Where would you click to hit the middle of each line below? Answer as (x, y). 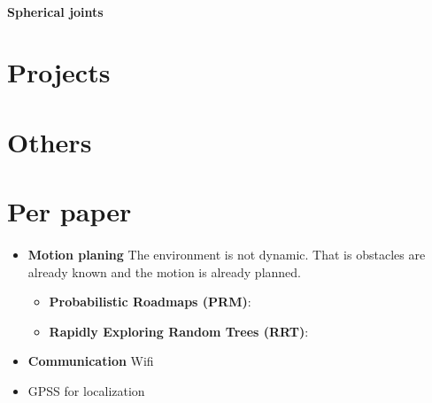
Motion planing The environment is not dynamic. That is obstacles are (227, 254)
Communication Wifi (91, 361)
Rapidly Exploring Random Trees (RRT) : (179, 331)
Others (50, 141)
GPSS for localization (86, 390)
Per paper (69, 211)
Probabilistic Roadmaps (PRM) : (150, 302)
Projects (59, 72)
